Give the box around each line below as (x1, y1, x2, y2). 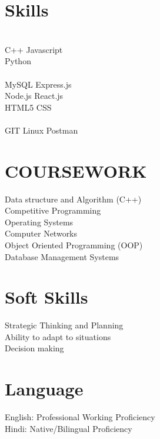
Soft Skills (5, 285, 88, 309)
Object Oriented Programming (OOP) (5, 238, 143, 251)
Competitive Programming (5, 204, 101, 217)
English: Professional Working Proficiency (5, 411, 155, 423)
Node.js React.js (5, 89, 64, 102)
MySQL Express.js (5, 78, 72, 90)
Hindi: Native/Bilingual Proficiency (5, 422, 132, 434)
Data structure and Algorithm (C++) (5, 192, 142, 205)
